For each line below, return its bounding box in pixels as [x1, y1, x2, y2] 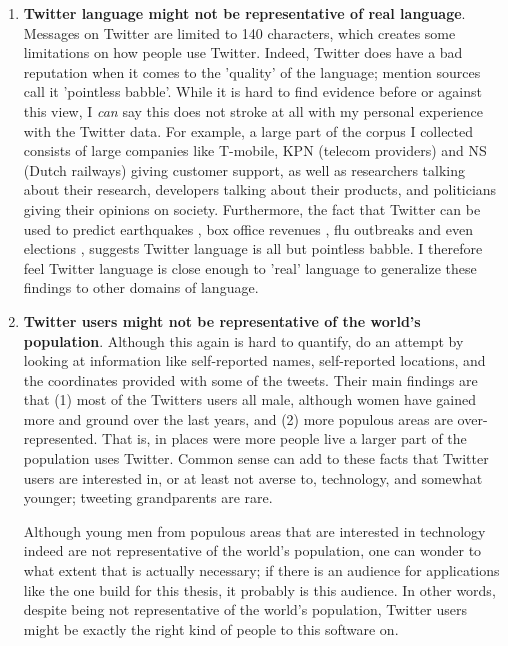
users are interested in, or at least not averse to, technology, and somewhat [23, 467, 483, 488]
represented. [23, 428, 98, 449]
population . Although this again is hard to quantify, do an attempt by [23, 330, 464, 351]
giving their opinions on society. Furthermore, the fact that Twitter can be [23, 198, 481, 219]
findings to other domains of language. [23, 277, 259, 298]
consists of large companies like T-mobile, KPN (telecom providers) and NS [23, 140, 487, 161]
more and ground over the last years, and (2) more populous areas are [23, 408, 453, 429]
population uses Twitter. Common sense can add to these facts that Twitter [23, 448, 489, 469]
